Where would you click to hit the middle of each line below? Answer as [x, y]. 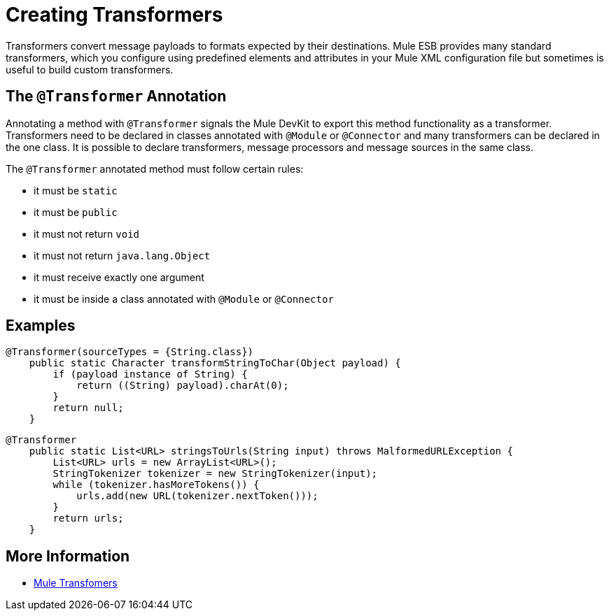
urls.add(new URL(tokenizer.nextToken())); [197, 496]
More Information [68, 556]
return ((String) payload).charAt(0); [183, 386]
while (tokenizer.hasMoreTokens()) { [156, 485]
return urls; [88, 518]
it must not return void [87, 234]
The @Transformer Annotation [116, 96]
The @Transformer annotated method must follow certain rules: [155, 169]
